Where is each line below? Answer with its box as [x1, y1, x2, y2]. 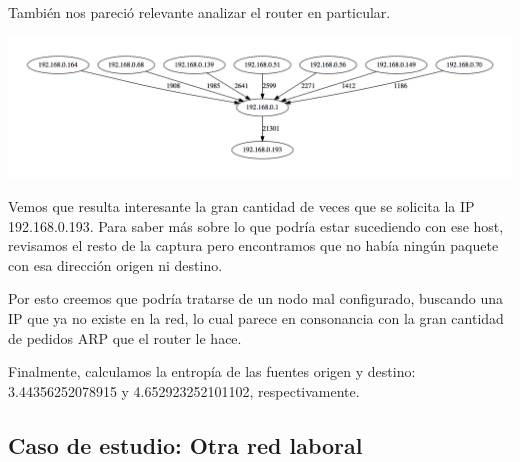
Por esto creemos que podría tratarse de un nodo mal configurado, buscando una [8, 288, 504, 309]
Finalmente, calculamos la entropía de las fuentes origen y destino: [8, 361, 416, 382]
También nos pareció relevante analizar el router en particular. [8, 2, 391, 22]
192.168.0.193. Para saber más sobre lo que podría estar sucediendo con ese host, [8, 215, 504, 236]
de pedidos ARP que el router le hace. [8, 327, 242, 348]
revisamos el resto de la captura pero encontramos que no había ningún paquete [8, 235, 499, 256]
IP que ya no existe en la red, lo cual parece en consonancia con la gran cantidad [8, 307, 504, 328]
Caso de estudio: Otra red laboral [8, 429, 363, 460]
